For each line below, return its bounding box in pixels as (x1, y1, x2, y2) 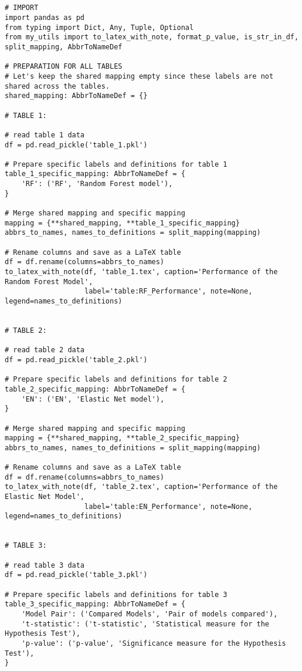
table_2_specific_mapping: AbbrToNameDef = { (5, 385, 185, 393)
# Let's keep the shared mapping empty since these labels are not (5, 72, 274, 80)
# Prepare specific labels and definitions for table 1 (5, 160, 228, 168)
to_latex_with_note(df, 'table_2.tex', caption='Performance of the (5, 483, 278, 491)
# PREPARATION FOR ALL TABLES (5, 62, 123, 71)
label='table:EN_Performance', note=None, (84, 502, 253, 511)
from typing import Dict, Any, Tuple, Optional (5, 23, 194, 32)
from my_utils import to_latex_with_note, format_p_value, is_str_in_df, (5, 33, 299, 42)
